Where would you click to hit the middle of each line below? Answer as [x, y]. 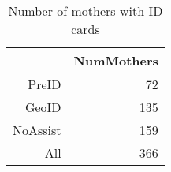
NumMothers [116, 60]
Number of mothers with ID [85, 11]
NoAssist [37, 130]
